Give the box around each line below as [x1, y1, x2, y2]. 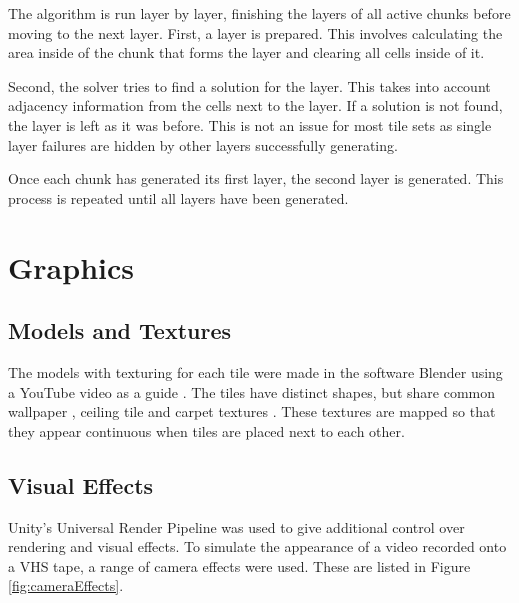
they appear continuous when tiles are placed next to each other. [8, 420, 405, 441]
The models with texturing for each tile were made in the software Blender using [8, 361, 503, 382]
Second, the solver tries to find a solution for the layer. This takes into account [8, 75, 491, 96]
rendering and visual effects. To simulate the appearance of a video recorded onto [8, 536, 507, 557]
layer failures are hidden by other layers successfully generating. [8, 134, 398, 155]
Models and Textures [8, 315, 232, 346]
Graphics [8, 246, 134, 287]
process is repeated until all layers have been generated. [8, 187, 349, 208]
